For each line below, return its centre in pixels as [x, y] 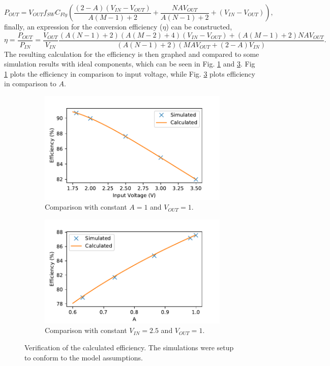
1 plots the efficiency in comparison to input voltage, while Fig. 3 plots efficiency [130, 73]
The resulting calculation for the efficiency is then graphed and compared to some [132, 54]
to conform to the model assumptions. [84, 357]
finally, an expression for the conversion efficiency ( [83, 26]
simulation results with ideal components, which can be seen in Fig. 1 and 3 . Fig [130, 64]
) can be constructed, [199, 26]
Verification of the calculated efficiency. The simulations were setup [129, 347]
